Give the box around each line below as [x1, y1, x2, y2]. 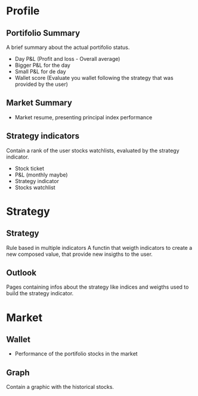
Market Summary [6, 98, 73, 108]
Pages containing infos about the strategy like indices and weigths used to [6, 283, 189, 290]
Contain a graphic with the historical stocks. [6, 383, 115, 391]
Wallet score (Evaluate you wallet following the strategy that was [14, 75, 174, 81]
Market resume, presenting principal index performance [14, 113, 153, 120]
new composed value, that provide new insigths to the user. [6, 250, 153, 258]
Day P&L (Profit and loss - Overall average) [14, 55, 120, 62]
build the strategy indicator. [6, 290, 74, 297]
